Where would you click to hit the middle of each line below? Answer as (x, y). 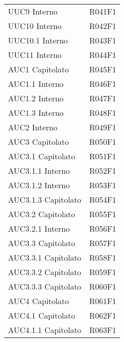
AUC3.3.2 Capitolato (45, 272)
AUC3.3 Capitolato (42, 243)
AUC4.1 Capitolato (42, 315)
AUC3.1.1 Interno (39, 171)
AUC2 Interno (33, 127)
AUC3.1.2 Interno (39, 185)
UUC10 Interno (35, 26)
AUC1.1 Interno (36, 84)
